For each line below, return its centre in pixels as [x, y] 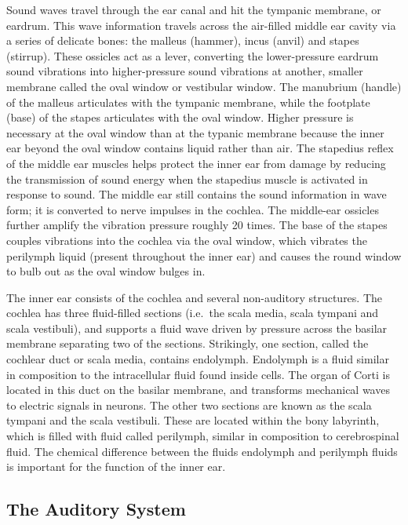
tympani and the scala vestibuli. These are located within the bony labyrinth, [193, 420]
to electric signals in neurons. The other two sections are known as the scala [189, 405]
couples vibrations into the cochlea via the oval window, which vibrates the [187, 240]
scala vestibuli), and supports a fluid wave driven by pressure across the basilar [197, 328]
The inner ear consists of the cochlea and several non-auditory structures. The [195, 297]
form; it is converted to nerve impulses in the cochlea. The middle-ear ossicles [193, 209]
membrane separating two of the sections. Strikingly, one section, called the [188, 343]
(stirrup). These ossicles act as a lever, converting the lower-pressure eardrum [193, 55]
